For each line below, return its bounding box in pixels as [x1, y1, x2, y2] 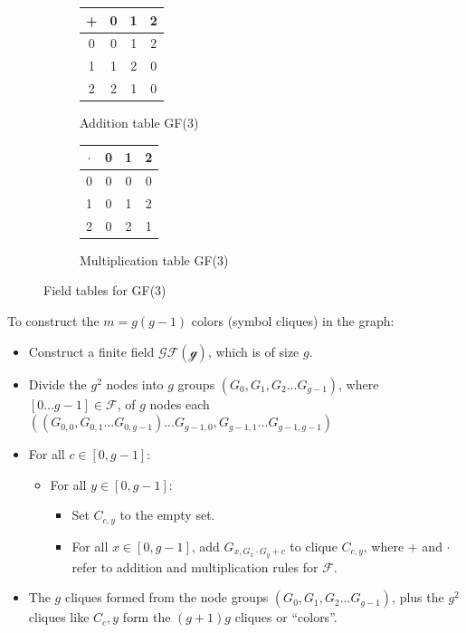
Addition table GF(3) [80, 113, 199, 132]
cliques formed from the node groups [64, 588, 269, 607]
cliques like [28, 608, 90, 627]
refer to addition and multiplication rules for [71, 557, 319, 576]
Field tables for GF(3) [43, 281, 166, 300]
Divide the [28, 374, 87, 393]
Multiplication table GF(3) [80, 250, 229, 269]
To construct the [7, 312, 100, 331]
